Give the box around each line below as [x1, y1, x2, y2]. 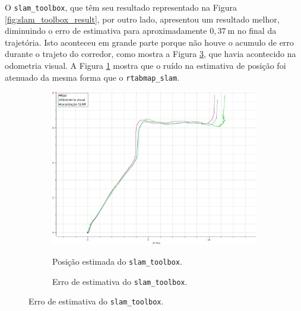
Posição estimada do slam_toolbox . [52, 255, 182, 267]
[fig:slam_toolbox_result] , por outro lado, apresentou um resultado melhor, [5, 12, 280, 25]
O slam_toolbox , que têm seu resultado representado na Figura [5, 1, 237, 13]
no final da [237, 24, 277, 37]
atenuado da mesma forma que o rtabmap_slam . [5, 71, 180, 83]
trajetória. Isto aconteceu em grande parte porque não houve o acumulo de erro [5, 36, 294, 48]
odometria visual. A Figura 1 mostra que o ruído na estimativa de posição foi [5, 59, 286, 72]
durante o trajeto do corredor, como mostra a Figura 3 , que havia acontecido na [5, 47, 296, 60]
